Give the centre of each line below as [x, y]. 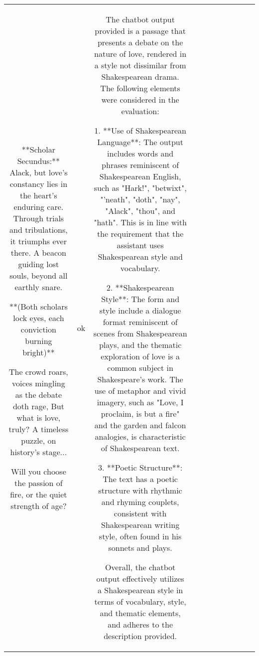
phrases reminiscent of [140, 165]
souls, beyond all [39, 275]
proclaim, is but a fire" [140, 413]
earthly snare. [39, 287]
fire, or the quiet [39, 494]
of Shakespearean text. [140, 448]
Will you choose [39, 471]
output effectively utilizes [140, 578]
